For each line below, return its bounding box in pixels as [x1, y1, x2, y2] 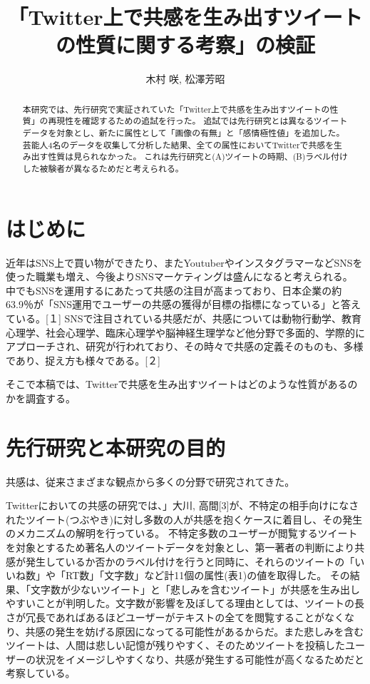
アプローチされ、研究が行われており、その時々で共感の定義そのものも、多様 [6, 339, 364, 354]
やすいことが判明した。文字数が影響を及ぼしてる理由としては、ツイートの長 [6, 596, 364, 611]
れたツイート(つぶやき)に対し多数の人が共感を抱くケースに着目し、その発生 [6, 511, 363, 526]
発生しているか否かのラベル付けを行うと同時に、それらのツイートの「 [25, 553, 355, 568]
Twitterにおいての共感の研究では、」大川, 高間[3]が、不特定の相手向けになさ [6, 498, 359, 513]
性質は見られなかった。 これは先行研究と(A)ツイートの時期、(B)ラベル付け [48, 150, 348, 163]
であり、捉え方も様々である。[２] [6, 352, 160, 367]
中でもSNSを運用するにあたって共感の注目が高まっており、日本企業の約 [6, 282, 342, 297]
